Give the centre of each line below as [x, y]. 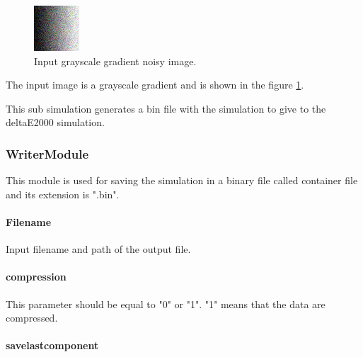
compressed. [32, 318]
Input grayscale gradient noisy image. [115, 61]
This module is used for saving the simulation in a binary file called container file [182, 180]
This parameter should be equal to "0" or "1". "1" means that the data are [166, 304]
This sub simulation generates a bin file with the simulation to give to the [166, 108]
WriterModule [47, 153]
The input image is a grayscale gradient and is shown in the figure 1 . [155, 85]
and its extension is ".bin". [63, 194]
